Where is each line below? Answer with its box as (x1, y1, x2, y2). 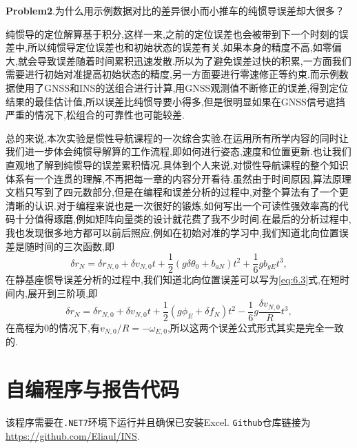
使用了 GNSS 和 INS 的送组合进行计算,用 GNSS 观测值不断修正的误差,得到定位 (14, 80, 349, 94)
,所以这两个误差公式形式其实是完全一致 (167, 320, 344, 334)
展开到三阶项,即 (27, 285, 98, 300)
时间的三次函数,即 (34, 238, 114, 253)
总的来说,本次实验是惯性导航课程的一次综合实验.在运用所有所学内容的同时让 (6, 130, 349, 145)
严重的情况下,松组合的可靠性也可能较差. (6, 108, 185, 122)
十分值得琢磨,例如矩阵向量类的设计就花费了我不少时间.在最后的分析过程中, (14, 212, 351, 226)
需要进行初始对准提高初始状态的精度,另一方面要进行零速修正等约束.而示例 (6, 67, 339, 81)
